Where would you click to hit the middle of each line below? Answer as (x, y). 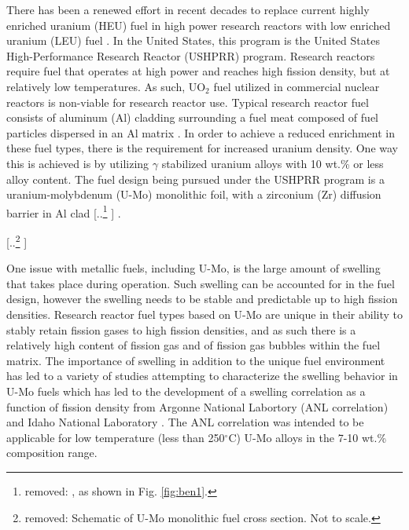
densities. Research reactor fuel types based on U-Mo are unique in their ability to (204, 314)
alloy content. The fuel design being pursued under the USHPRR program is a (195, 179)
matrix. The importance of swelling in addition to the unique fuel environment (196, 360)
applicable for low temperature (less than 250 (116, 437)
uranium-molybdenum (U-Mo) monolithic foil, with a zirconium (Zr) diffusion (194, 194)
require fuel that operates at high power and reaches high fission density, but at (198, 71)
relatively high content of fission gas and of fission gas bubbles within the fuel (193, 345)
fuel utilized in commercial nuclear (297, 86)
